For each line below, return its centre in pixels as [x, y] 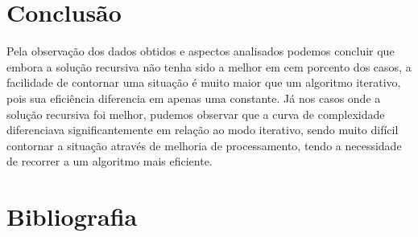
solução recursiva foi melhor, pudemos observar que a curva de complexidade [196, 114]
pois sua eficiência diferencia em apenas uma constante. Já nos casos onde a [194, 98]
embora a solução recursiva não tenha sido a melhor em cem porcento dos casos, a [209, 66]
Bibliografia [72, 217]
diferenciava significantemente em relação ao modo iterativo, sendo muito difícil [203, 130]
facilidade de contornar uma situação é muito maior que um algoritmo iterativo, [204, 82]
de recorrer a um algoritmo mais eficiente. [110, 161]
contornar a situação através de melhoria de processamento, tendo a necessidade [204, 145]
